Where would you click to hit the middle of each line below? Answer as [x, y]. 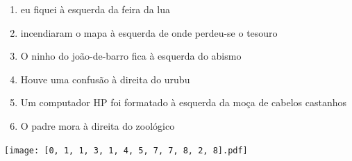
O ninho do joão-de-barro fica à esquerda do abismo [131, 56]
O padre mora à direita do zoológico [98, 125]
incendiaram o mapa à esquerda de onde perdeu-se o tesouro [149, 32]
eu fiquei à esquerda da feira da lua [95, 9]
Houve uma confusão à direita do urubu [105, 79]
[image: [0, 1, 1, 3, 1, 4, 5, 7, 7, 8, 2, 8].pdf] [126, 150]
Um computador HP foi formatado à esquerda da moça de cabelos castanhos [184, 102]
